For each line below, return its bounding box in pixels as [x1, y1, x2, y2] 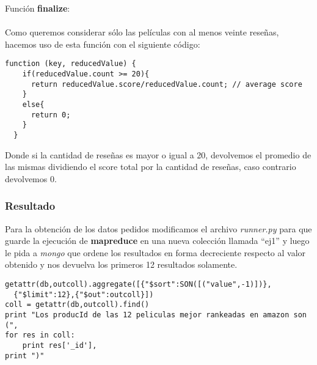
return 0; [31, 110, 71, 119]
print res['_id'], [22, 341, 97, 350]
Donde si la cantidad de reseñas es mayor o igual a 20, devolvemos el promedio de [5, 148, 312, 161]
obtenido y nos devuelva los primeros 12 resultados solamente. [5, 258, 238, 271]
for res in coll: [5, 331, 75, 340]
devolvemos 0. [5, 172, 57, 185]
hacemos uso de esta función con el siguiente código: [5, 37, 200, 50]
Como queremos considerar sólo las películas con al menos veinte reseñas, [5, 26, 279, 39]
